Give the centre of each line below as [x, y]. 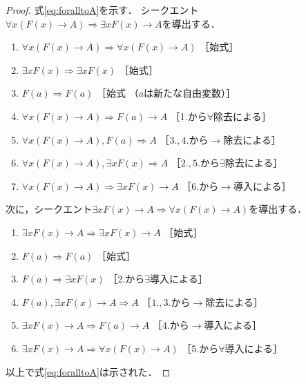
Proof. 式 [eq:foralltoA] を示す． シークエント [102, 10]
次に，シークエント [49, 209]
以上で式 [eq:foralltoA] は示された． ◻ [88, 371]
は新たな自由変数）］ [190, 93]
